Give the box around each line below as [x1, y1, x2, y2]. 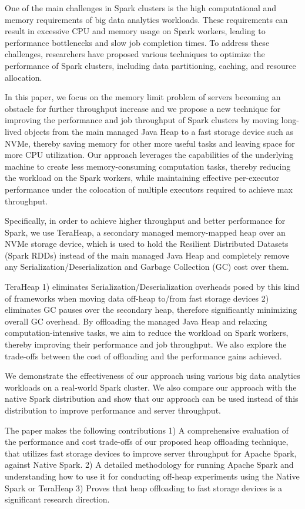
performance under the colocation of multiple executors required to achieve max [5, 183, 293, 195]
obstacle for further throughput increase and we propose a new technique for [5, 102, 281, 114]
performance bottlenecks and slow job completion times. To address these [5, 36, 270, 48]
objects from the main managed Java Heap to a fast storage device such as [24, 125, 293, 137]
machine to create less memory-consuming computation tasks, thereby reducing [5, 160, 291, 172]
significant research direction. [5, 493, 110, 505]
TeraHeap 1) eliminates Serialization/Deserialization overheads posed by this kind [5, 280, 300, 293]
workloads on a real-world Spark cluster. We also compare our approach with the [5, 381, 297, 393]
